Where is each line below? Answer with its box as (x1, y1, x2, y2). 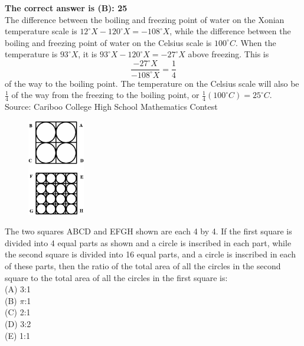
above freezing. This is (188, 48, 269, 60)
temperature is (5, 48, 58, 60)
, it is (78, 48, 97, 60)
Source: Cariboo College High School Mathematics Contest (5, 100, 218, 112)
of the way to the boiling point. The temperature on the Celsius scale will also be (5, 77, 299, 89)
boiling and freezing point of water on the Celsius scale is (5, 36, 212, 48)
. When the (235, 36, 276, 48)
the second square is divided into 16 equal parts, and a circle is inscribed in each (5, 248, 296, 260)
